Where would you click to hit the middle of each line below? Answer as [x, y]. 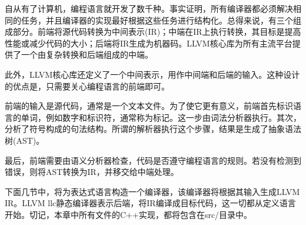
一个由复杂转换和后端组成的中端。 [87, 54]
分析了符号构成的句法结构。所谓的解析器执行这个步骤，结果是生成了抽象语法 [153, 129]
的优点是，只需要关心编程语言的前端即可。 [87, 86]
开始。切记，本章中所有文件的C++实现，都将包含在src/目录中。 [129, 214]
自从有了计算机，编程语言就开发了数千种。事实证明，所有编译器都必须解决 [149, 8]
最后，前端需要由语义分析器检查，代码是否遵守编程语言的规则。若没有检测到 [153, 160]
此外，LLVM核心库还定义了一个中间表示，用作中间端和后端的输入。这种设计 [152, 74]
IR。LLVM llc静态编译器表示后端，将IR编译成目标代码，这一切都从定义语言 [150, 203]
